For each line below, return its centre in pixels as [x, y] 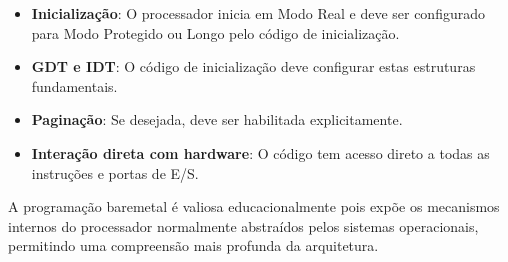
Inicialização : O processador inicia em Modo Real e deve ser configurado [258, 13]
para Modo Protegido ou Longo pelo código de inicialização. [215, 32]
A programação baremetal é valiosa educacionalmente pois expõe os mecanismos [254, 206]
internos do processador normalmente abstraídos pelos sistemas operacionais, [243, 225]
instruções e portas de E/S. [115, 172]
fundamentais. [74, 85]
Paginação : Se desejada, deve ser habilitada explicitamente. [217, 119]
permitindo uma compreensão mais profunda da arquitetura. [193, 245]
